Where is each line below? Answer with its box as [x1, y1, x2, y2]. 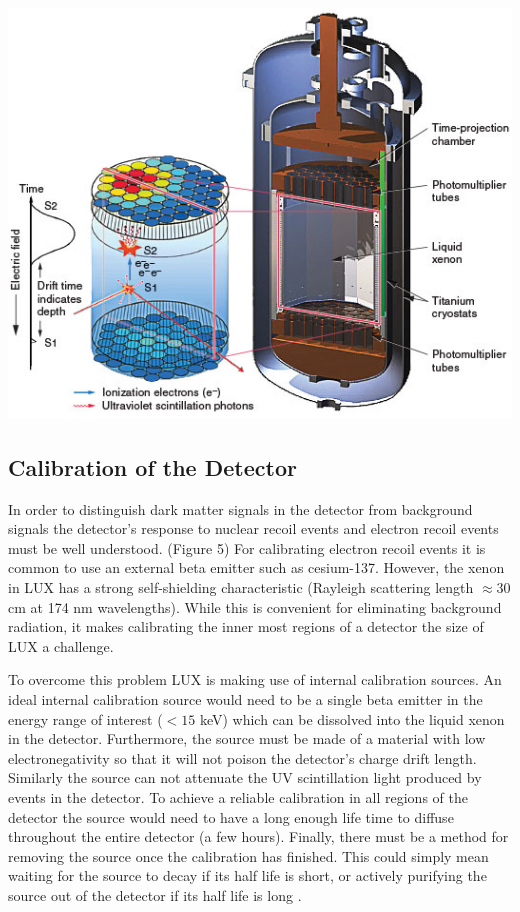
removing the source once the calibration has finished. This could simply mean [8, 845, 489, 866]
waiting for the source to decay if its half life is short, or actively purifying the [8, 865, 487, 886]
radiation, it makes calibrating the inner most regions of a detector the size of [8, 616, 484, 637]
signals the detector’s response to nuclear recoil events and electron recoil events [8, 518, 499, 539]
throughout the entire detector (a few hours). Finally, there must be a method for [8, 826, 509, 847]
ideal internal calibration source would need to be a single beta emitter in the [8, 688, 483, 709]
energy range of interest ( [8, 708, 163, 729]
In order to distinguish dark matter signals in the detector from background [8, 498, 473, 519]
